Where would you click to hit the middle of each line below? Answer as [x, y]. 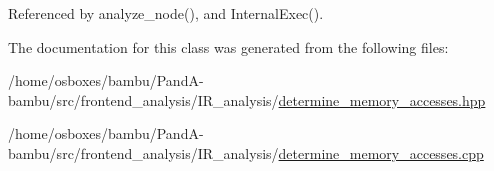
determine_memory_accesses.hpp [382, 99]
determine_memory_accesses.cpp [381, 152]
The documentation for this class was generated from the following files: [228, 46]
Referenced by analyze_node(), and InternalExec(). [166, 13]
